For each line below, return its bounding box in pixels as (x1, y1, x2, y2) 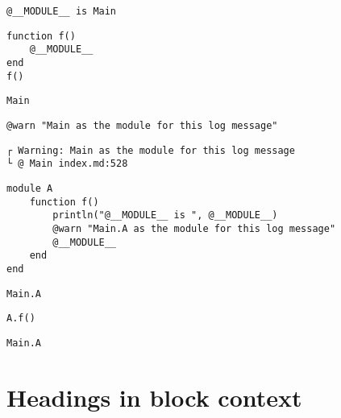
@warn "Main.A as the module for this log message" (52, 222, 336, 234)
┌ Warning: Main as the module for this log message (6, 144, 295, 156)
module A (6, 182, 53, 194)
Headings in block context (6, 380, 302, 413)
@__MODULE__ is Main (6, 6, 117, 17)
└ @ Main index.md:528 (6, 158, 128, 170)
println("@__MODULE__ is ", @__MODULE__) (52, 209, 278, 221)
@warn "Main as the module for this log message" (6, 119, 278, 131)
